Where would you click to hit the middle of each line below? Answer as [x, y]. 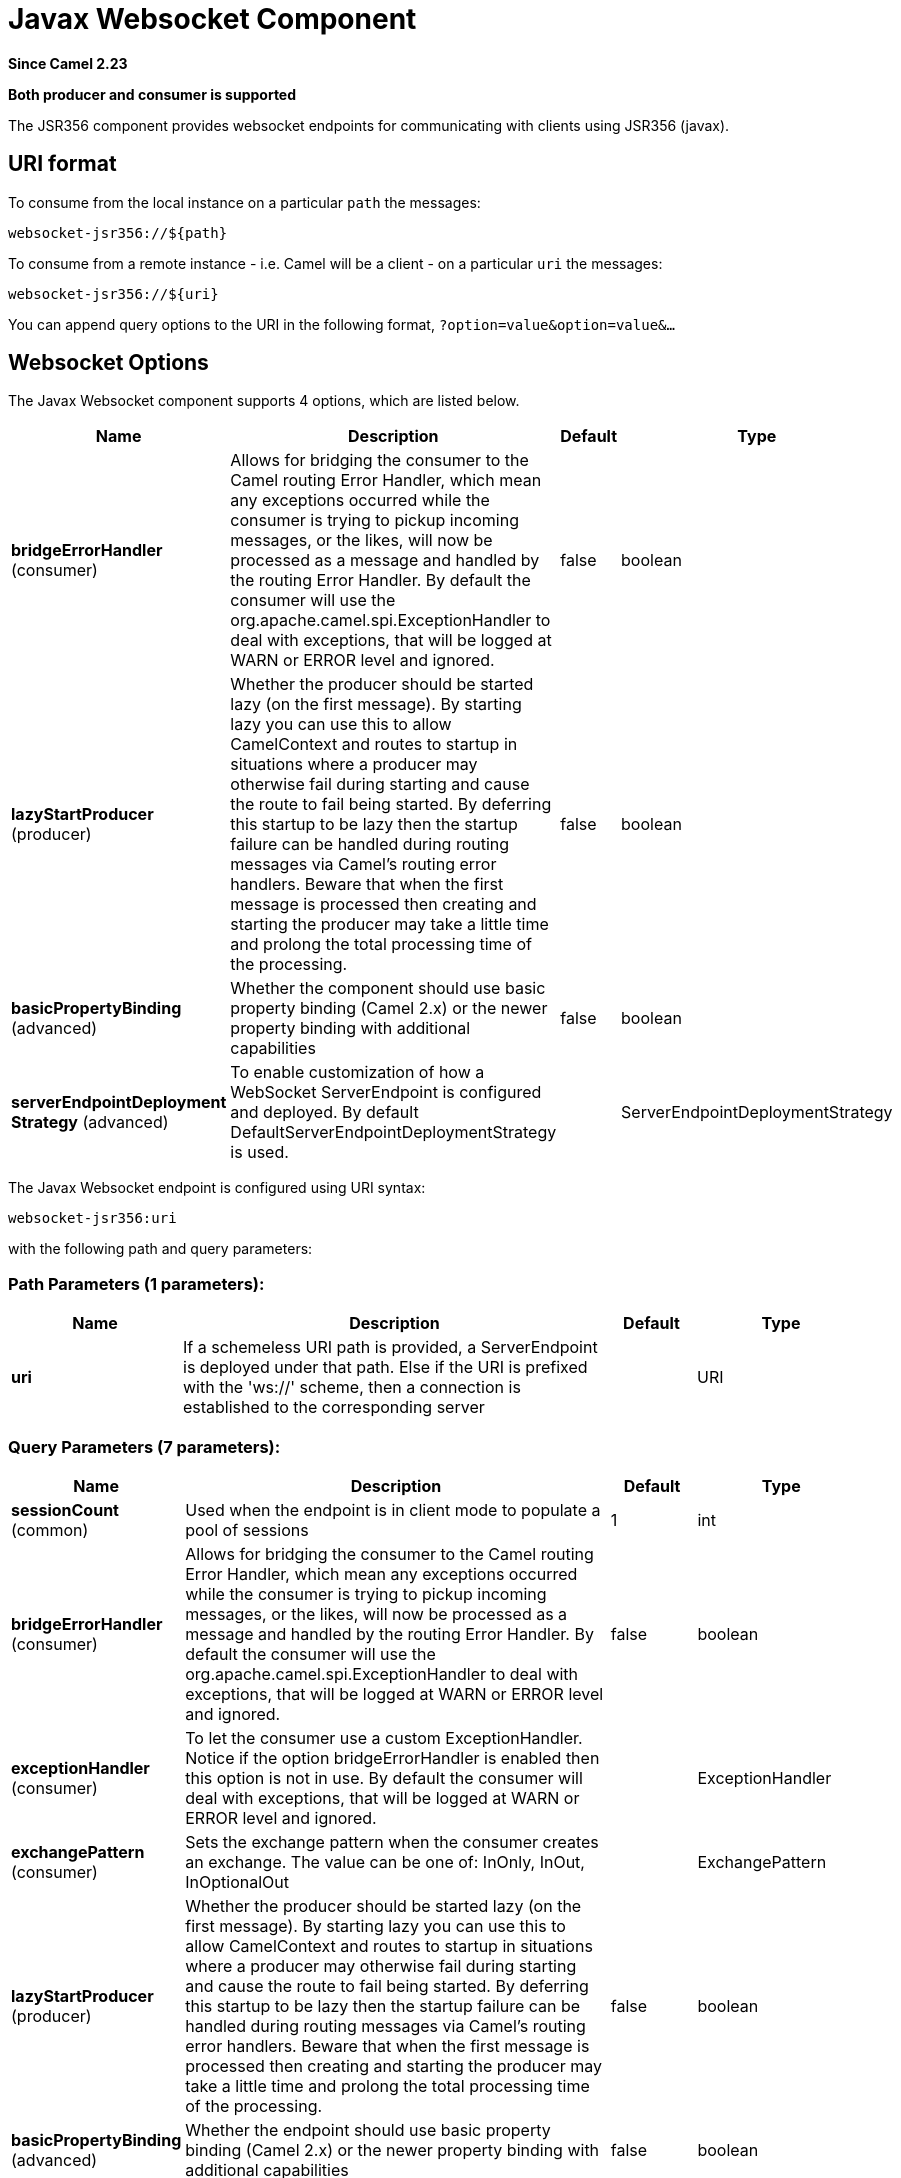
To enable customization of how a [357, 1072]
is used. [259, 1152]
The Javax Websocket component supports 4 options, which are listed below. [264, 401]
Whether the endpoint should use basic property [368, 2129]
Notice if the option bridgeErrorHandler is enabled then [392, 1757]
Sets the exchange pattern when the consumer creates [392, 1841]
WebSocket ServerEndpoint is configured [386, 1092]
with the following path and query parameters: [160, 1249]
